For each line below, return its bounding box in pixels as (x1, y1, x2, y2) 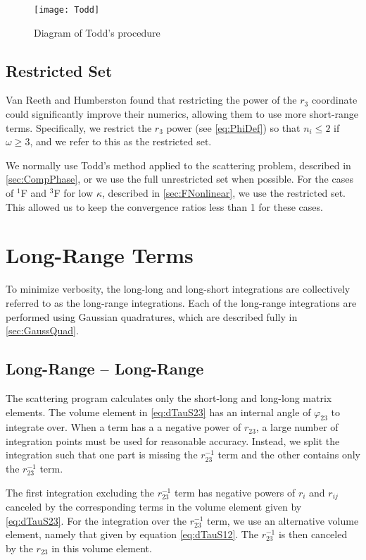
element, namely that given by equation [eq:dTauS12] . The (6, 527, 258, 542)
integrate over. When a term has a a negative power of (6, 420, 241, 434)
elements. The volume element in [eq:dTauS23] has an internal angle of (6, 404, 311, 419)
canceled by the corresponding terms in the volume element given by (6, 499, 302, 514)
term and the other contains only (217, 447, 360, 462)
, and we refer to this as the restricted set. (30, 134, 212, 149)
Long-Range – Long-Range (6, 358, 204, 379)
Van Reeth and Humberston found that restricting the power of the (6, 92, 297, 107)
